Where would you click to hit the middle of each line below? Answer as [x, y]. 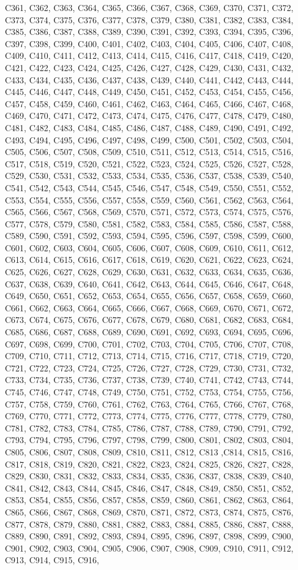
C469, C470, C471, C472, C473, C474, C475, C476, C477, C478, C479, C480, [149, 116]
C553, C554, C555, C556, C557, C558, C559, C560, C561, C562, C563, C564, [149, 199]
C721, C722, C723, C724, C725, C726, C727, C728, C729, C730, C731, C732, [149, 367]
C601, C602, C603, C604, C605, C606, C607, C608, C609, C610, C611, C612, [149, 247]
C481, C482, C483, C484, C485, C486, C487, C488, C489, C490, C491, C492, [149, 127]
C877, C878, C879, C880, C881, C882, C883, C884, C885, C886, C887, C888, [149, 524]
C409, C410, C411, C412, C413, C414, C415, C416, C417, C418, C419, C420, [149, 55]
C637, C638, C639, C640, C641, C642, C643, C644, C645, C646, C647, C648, [149, 283]
